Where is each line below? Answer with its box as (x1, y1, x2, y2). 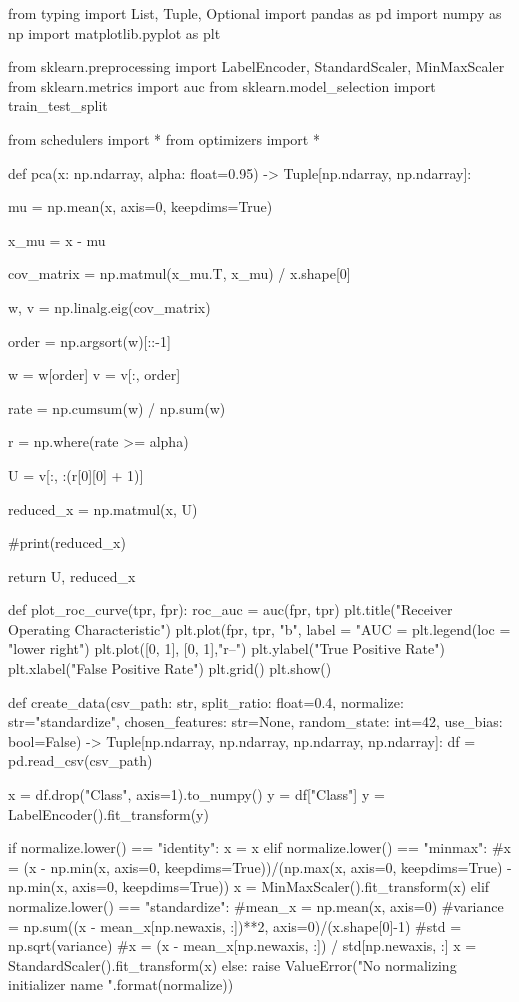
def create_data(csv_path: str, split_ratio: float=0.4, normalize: (8, 691, 404, 712)
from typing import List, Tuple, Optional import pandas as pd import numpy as (8, 3, 502, 23)
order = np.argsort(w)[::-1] (8, 330, 171, 351)
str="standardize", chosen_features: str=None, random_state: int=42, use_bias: (8, 711, 503, 732)
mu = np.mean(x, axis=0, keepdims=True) (8, 196, 273, 217)
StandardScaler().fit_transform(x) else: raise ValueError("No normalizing (8, 954, 457, 975)
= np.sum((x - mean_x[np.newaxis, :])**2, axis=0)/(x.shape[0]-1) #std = (8, 915, 462, 936)
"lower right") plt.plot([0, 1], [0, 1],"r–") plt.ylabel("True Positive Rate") (8, 638, 445, 659)
